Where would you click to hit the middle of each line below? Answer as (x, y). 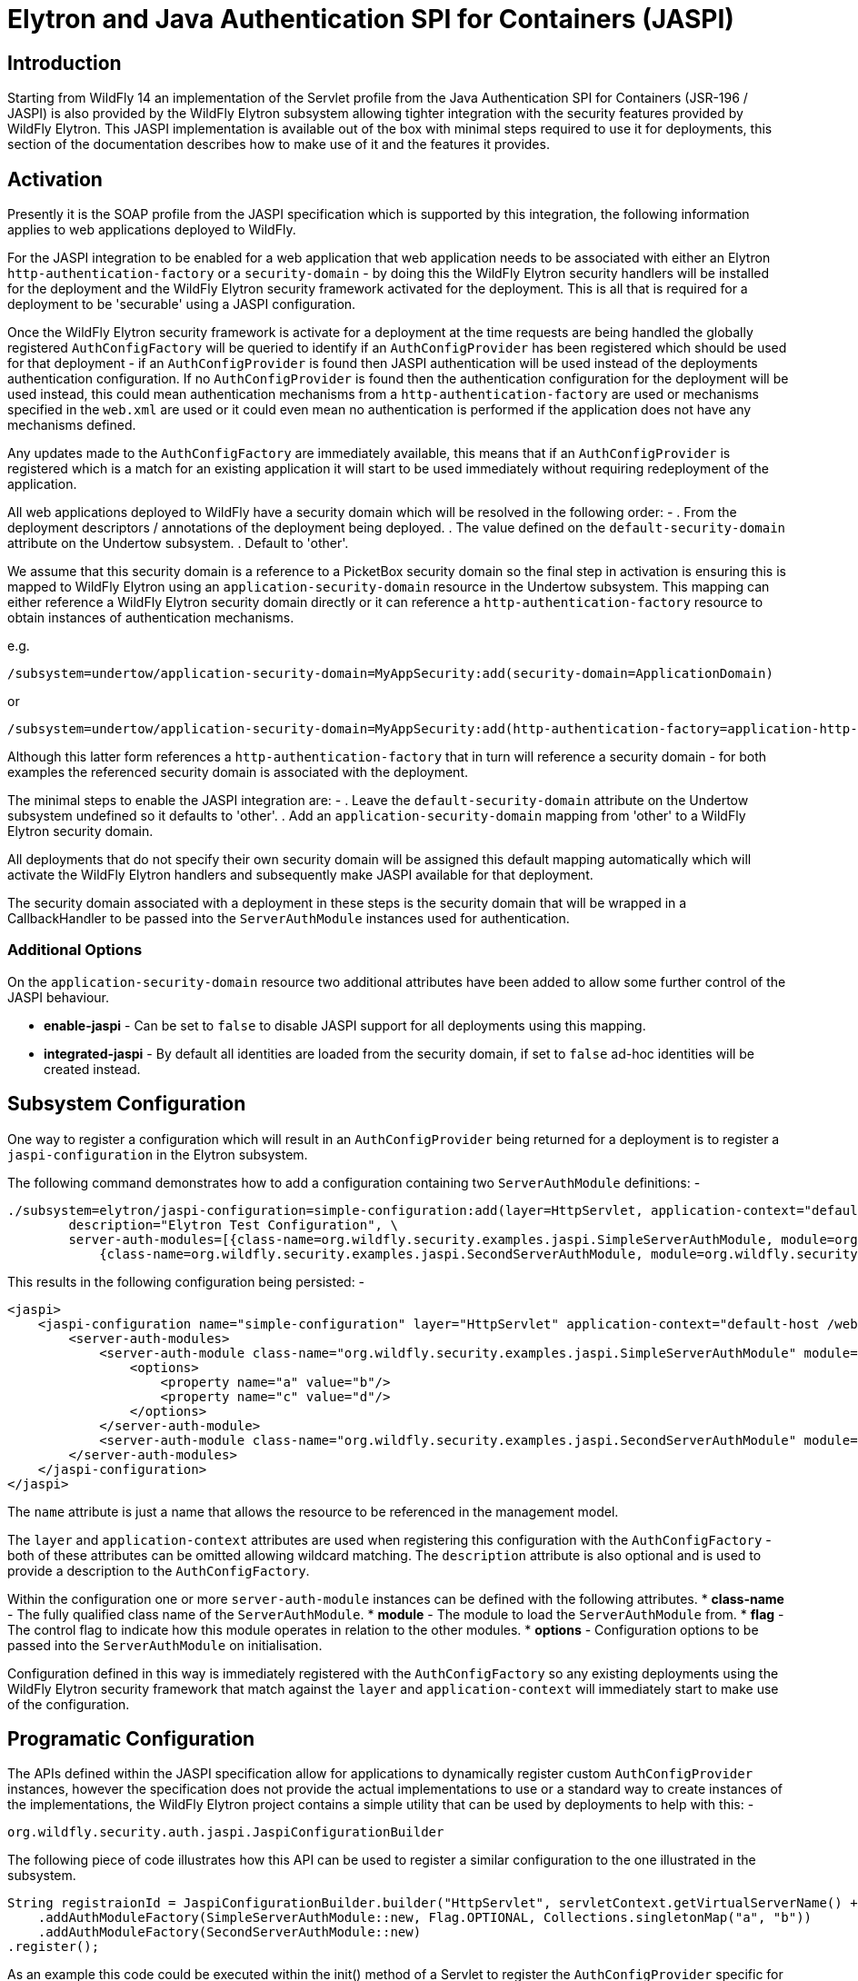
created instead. (92, 1069)
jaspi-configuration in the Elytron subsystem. (158, 1154)
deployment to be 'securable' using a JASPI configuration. (182, 304)
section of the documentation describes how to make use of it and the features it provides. (279, 144)
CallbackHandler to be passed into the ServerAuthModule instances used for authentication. (289, 919)
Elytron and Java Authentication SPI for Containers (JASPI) (371, 19)
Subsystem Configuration (127, 1104)
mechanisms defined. (72, 425)
